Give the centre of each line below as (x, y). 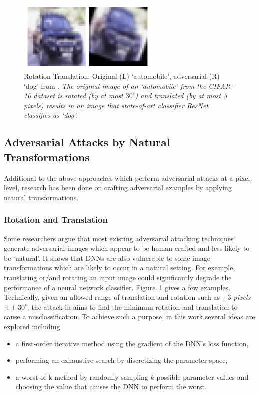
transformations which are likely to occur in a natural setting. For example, (120, 268)
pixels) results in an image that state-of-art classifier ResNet (116, 105)
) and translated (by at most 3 (181, 96)
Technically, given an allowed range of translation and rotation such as (112, 297)
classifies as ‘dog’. (51, 115)
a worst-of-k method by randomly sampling (82, 377)
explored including (32, 326)
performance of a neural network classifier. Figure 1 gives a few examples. (117, 287)
